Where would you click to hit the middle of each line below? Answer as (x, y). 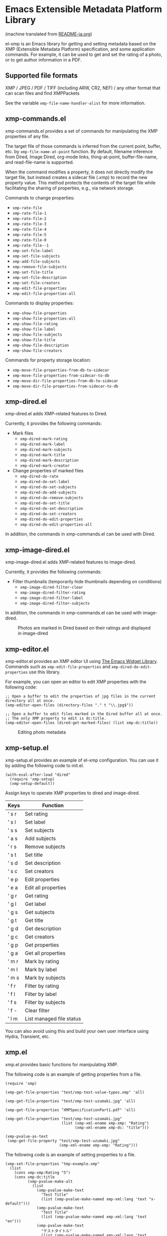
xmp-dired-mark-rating (44, 439)
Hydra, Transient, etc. (28, 1036)
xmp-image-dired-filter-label (52, 598)
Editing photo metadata (42, 732)
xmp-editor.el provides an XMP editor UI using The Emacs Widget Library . (81, 661)
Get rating (37, 896)
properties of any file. (28, 136)
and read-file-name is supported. (40, 162)
